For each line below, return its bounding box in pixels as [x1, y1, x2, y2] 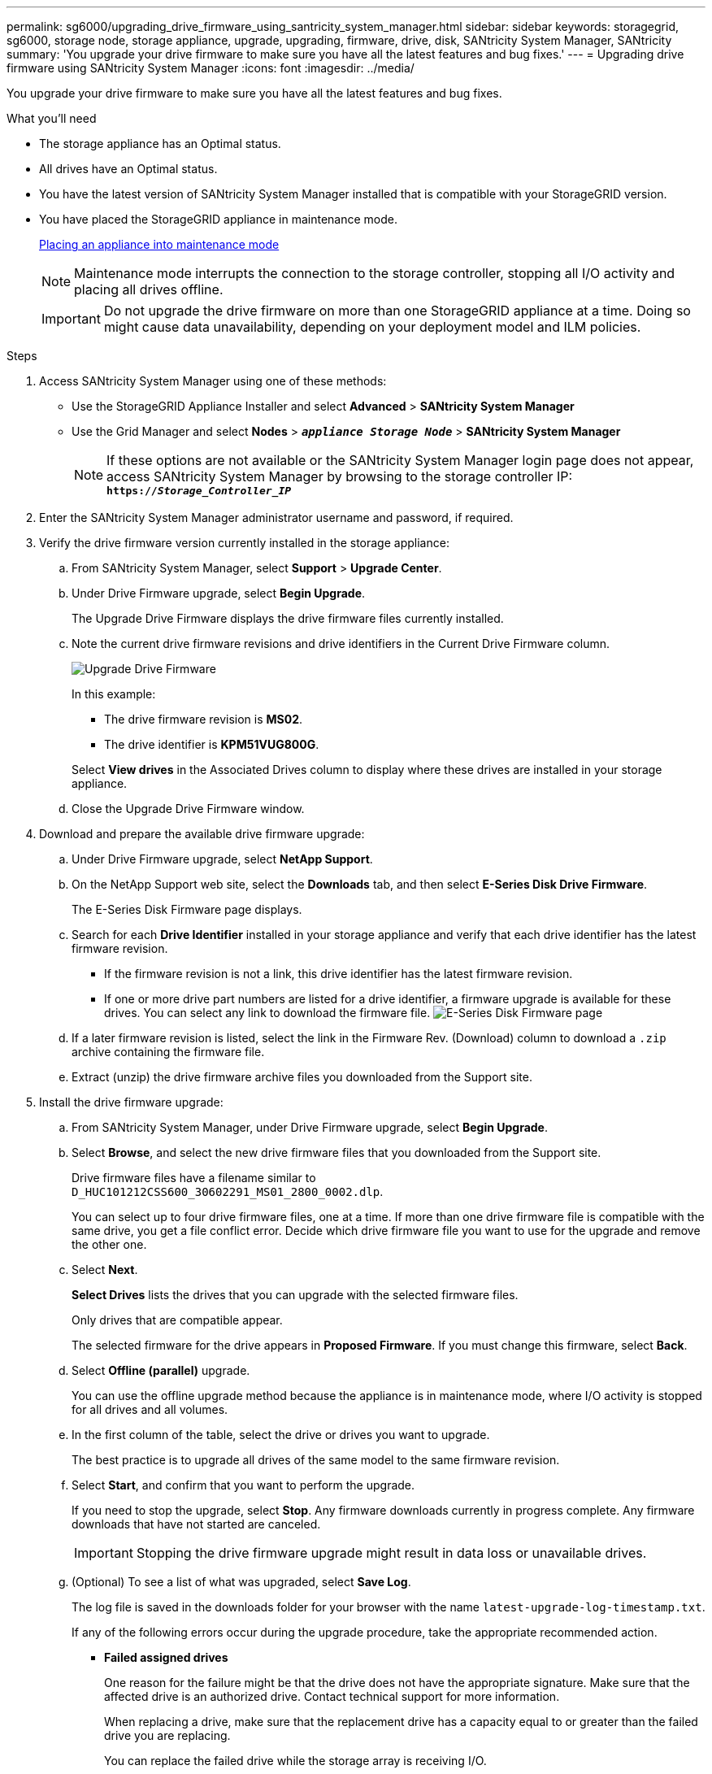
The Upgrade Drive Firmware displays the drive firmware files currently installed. [72, 611, 504, 625]
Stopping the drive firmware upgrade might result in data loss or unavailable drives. [136, 1545, 647, 1561]
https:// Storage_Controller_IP [106, 485, 292, 497]
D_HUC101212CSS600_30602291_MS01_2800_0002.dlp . [72, 1185, 384, 1198]
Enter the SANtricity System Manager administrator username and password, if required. [39, 511, 514, 524]
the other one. [72, 1237, 147, 1251]
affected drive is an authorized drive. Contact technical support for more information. [104, 1689, 560, 1703]
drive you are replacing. [104, 1728, 231, 1742]
